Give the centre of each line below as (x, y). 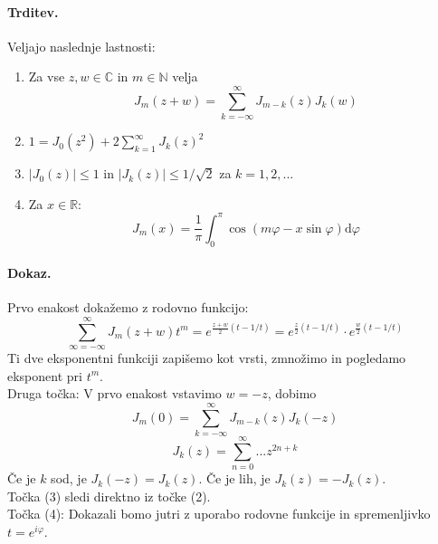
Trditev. (33, 11)
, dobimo (292, 393)
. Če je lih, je (234, 478)
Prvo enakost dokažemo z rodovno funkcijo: (128, 307)
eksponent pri (45, 375)
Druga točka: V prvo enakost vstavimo (114, 393)
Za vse (47, 76)
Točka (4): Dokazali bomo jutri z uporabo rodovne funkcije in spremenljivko (219, 514)
